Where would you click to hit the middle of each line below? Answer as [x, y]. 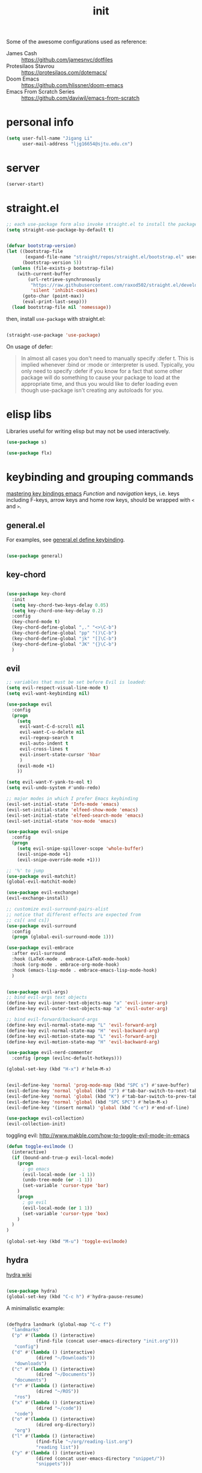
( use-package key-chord [36, 594]
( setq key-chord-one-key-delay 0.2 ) [57, 611]
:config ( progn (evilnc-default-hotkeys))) [67, 1058]
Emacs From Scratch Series [41, 92]
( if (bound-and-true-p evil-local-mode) [63, 1157]
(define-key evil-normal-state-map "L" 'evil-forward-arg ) [82, 1025]
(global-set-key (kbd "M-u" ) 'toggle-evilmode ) [67, 1242]
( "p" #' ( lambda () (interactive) [54, 1335]
